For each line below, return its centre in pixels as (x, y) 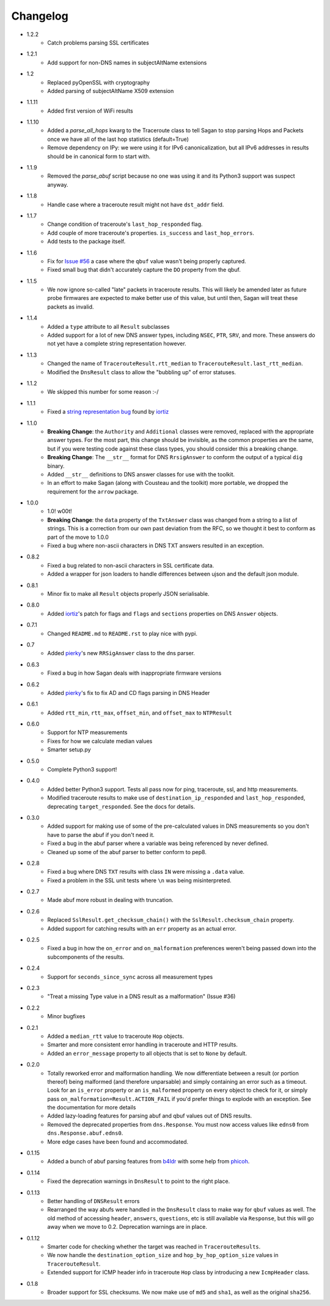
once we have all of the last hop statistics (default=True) (118, 139)
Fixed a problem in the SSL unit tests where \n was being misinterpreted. (139, 880)
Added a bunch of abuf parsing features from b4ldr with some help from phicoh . (148, 1162)
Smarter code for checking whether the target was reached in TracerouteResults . (154, 1247)
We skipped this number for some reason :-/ (103, 392)
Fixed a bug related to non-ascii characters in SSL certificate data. (131, 565)
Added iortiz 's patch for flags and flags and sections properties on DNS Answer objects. (163, 614)
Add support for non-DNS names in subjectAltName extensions (127, 62)
